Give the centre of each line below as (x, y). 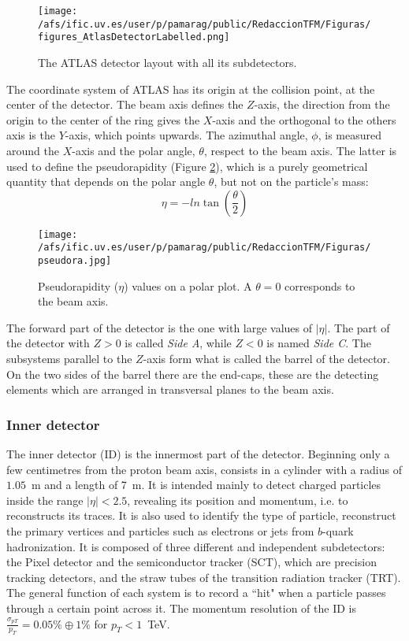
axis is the (31, 135)
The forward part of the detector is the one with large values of (160, 327)
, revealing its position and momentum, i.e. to (238, 500)
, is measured (350, 135)
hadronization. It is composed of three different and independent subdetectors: (196, 546)
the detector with (48, 343)
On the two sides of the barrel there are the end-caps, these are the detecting (193, 374)
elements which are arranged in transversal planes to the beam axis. (170, 389)
